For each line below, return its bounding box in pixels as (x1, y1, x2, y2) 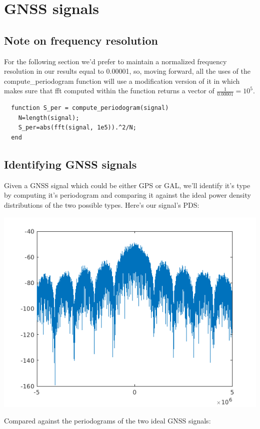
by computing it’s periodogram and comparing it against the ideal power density (4, 190, 251, 200)
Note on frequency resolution (4, 32, 158, 48)
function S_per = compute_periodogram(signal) (11, 104, 169, 112)
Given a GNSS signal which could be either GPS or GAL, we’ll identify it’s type (4, 180, 250, 190)
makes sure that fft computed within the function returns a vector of (4, 85, 214, 96)
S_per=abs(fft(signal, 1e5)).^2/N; (18, 124, 136, 131)
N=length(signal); (18, 114, 79, 121)
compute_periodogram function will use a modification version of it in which (4, 75, 240, 86)
